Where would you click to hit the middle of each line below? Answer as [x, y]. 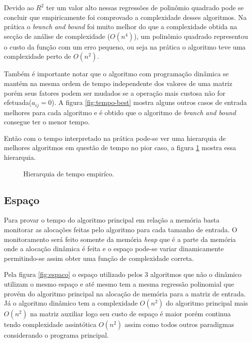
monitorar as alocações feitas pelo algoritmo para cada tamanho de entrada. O [121, 229]
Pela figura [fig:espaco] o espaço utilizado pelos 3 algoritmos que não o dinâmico [123, 274]
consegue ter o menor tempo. [47, 122]
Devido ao [19, 7]
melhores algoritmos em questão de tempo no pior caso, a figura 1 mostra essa [120, 147]
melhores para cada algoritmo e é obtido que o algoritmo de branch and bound [120, 112]
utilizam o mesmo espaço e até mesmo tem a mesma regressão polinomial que [119, 283]
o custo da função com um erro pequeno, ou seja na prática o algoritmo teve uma [125, 46]
